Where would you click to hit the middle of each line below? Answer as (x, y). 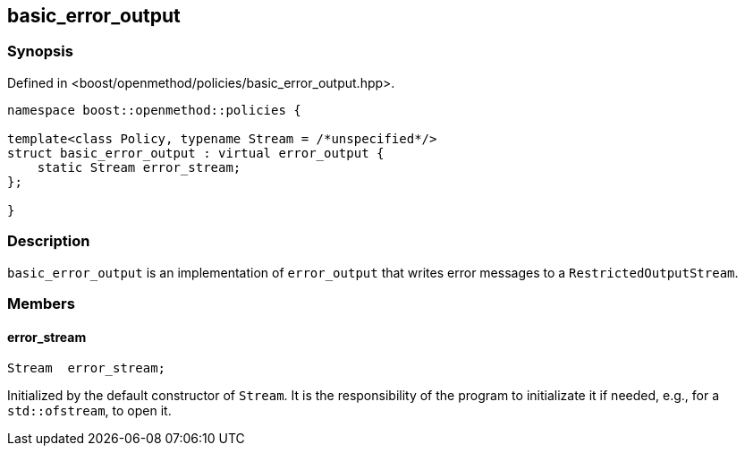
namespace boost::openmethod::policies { (154, 110)
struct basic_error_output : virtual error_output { (196, 153)
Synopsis (40, 51)
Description (49, 241)
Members (41, 303)
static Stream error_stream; (139, 167)
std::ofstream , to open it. (89, 411)
